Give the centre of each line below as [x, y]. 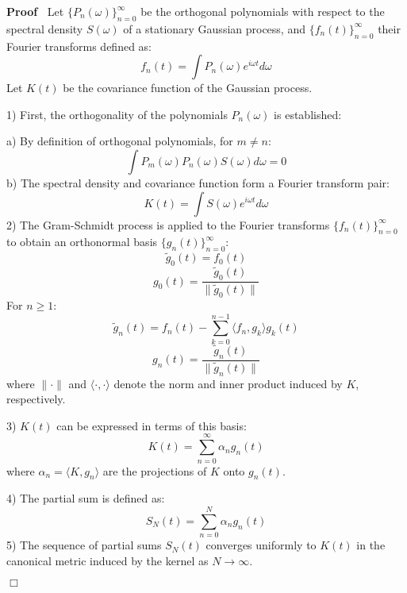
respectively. [36, 399]
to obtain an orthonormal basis [82, 242]
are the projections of [155, 470]
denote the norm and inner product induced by [228, 383]
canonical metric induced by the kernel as [108, 560]
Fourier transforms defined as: [79, 46]
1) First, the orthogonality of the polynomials [117, 114]
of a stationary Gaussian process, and [214, 28]
